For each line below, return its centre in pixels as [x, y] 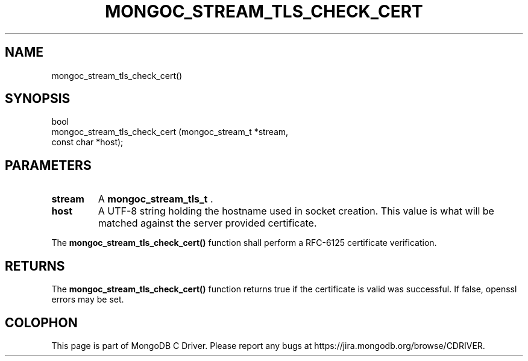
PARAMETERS [48, 165]
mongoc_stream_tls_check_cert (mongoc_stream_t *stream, [170, 132]
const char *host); [87, 142]
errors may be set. [88, 300]
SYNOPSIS [38, 99]
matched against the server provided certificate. [207, 223]
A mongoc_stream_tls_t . [156, 199]
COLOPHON [41, 322]
